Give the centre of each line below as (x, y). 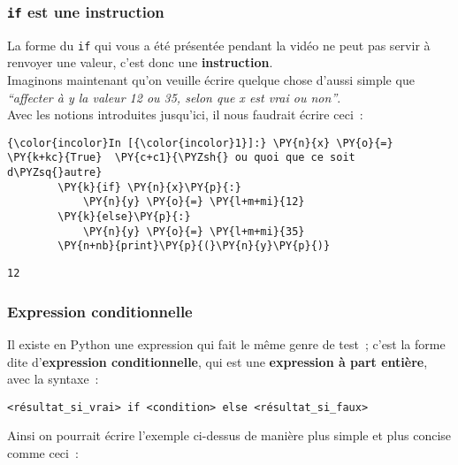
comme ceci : (43, 452)
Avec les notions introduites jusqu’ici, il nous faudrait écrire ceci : (185, 114)
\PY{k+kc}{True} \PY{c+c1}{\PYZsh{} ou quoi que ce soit (181, 158)
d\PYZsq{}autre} (55, 173)
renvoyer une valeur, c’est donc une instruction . (140, 62)
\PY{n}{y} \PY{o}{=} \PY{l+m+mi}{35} (194, 231)
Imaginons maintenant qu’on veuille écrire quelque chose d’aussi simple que (211, 80)
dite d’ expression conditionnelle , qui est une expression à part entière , (218, 361)
